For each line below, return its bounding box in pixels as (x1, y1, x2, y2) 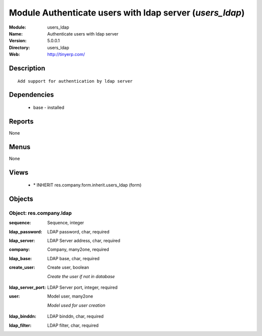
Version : (9, 38, 27, 44)
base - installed (33, 105, 65, 110)
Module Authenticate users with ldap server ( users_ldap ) (9, 7, 245, 18)
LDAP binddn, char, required (47, 314, 104, 319)
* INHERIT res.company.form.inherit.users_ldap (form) (33, 182, 142, 188)
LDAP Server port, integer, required (47, 284, 118, 290)
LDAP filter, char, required (47, 322, 99, 328)
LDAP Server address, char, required (47, 238, 121, 244)
